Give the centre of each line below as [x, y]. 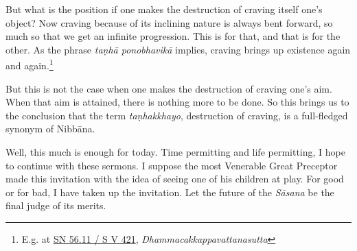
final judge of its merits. [56, 205]
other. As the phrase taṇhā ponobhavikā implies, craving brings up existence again [178, 49]
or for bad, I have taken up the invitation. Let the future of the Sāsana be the [170, 192]
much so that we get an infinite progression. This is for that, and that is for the [173, 36]
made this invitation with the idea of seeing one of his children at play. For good [175, 179]
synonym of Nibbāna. [50, 129]
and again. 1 [30, 64]
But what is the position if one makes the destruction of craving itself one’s [164, 9]
